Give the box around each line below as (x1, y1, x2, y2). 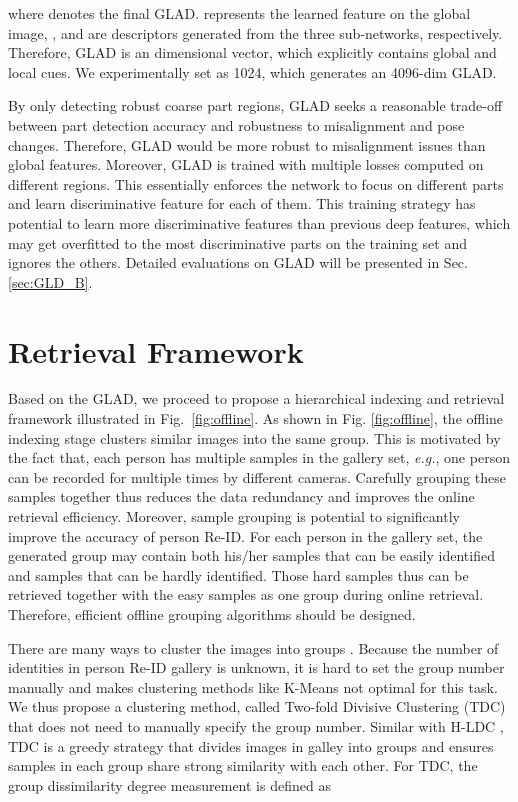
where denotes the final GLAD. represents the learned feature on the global (8, 3, 471, 23)
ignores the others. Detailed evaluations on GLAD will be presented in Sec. (8, 252, 468, 273)
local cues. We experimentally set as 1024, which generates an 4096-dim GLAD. (8, 61, 497, 82)
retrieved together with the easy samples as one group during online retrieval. (8, 584, 484, 605)
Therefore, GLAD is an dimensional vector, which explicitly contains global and (8, 42, 497, 63)
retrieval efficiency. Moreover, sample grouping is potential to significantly (8, 506, 460, 526)
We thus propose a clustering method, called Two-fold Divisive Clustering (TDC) (8, 696, 506, 717)
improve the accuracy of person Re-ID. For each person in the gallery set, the (8, 525, 483, 546)
